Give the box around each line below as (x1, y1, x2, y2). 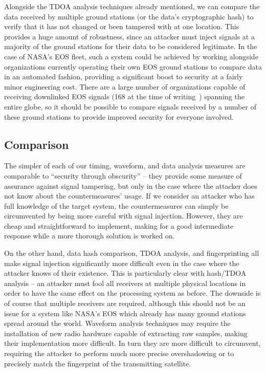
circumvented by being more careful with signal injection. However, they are (4, 210, 243, 221)
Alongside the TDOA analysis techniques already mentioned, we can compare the (4, 1, 260, 11)
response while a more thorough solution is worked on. (4, 230, 175, 241)
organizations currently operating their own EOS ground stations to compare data (4, 61, 262, 72)
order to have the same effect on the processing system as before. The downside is (4, 288, 261, 298)
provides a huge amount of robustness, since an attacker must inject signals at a (4, 31, 255, 41)
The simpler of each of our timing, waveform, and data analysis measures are (4, 160, 246, 171)
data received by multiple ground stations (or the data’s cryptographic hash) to (4, 11, 254, 21)
